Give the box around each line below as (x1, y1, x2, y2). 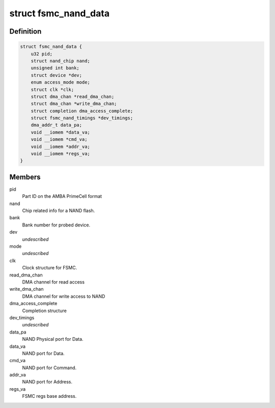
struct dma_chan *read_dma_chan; (31, 93, 115, 99)
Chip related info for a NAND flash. (22, 208, 95, 214)
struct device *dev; (31, 72, 82, 78)
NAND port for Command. (22, 365, 77, 371)
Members (9, 172, 41, 181)
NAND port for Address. (22, 379, 72, 385)
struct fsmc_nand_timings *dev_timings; (31, 115, 133, 121)
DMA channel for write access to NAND (22, 293, 105, 299)
